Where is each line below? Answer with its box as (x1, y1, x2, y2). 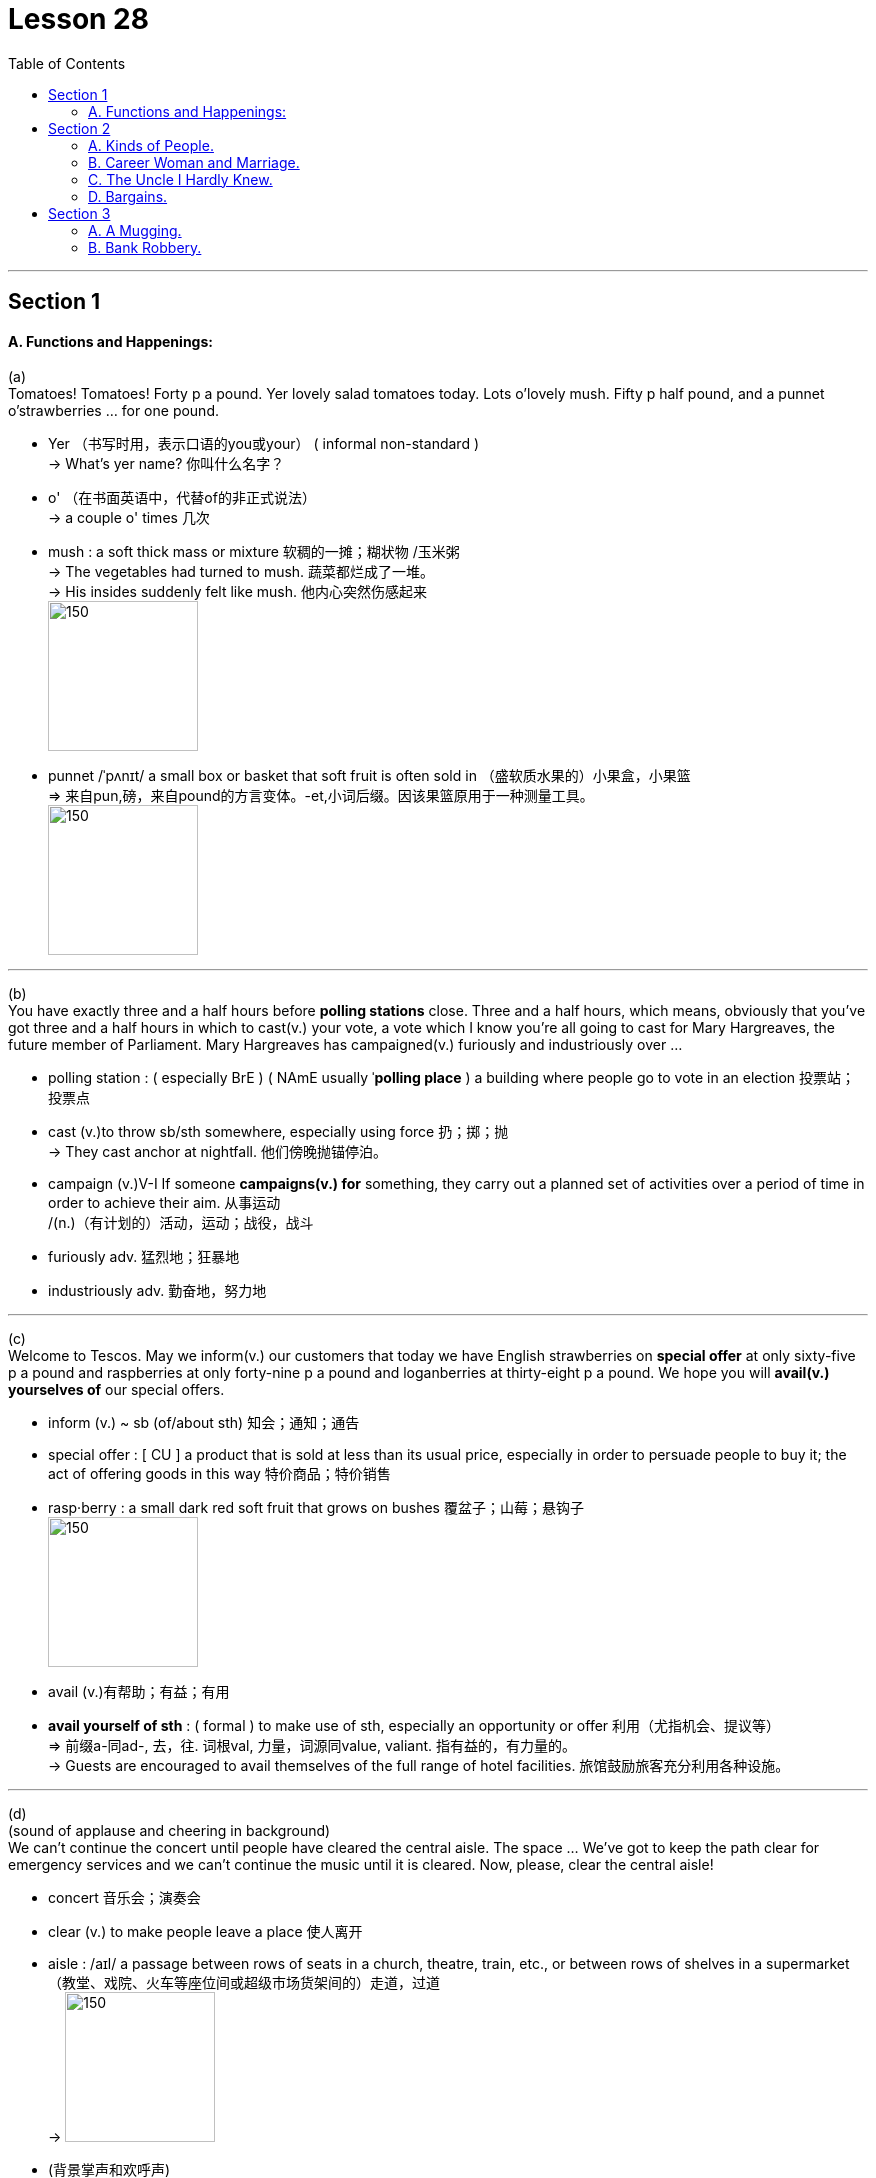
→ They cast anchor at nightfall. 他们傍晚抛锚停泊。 (48, 1143, 387, 1161)
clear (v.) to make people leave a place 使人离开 (48, 1923, 363, 1941)
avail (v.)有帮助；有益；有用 (48, 1683, 230, 1701)
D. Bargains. (88, 187, 168, 205)
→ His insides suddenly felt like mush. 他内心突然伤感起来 (48, 583, 427, 601)
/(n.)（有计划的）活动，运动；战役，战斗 (48, 1214, 314, 1232)
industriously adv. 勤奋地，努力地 (48, 1282, 267, 1300)
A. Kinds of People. (88, 136, 214, 154)
